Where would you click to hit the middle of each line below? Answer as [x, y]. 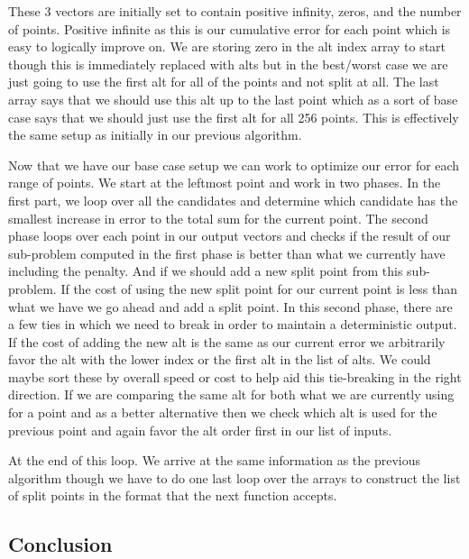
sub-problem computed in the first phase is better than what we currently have [227, 253]
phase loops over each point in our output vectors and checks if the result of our [230, 236]
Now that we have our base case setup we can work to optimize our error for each [234, 165]
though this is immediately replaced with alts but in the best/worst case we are [228, 64]
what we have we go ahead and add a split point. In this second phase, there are [230, 306]
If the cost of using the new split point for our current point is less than [259, 288]
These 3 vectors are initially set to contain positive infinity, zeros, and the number [235, 11]
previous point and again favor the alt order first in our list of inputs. [200, 430]
